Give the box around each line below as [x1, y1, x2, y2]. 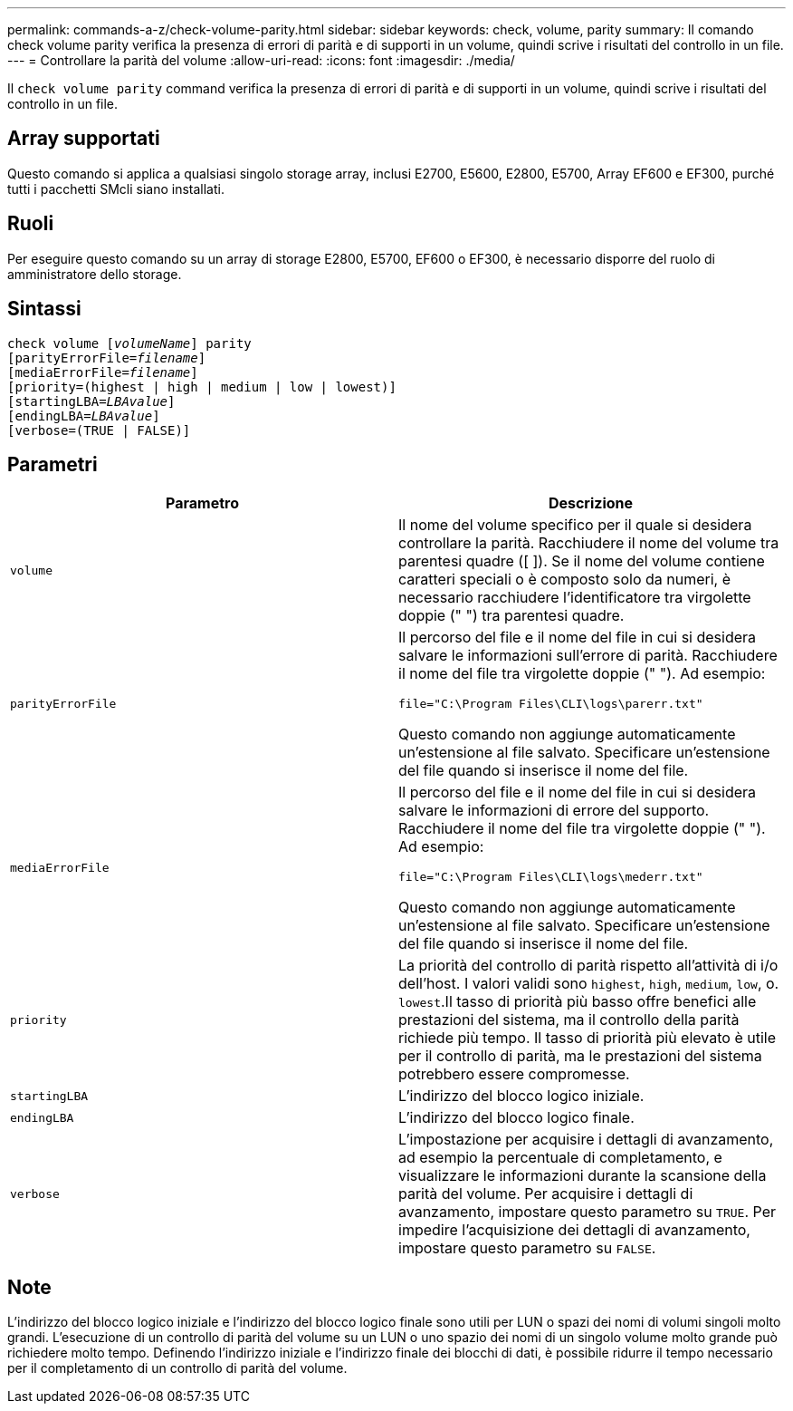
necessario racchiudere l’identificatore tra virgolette [398, 588, 751, 607]
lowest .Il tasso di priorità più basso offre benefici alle [398, 992, 757, 1011]
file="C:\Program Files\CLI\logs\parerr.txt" [398, 697, 703, 711]
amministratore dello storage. [7, 266, 182, 282]
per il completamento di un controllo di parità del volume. [7, 1360, 348, 1377]
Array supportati [7, 127, 160, 150]
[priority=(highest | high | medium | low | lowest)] [7, 379, 396, 394]
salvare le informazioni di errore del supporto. [398, 801, 710, 820]
